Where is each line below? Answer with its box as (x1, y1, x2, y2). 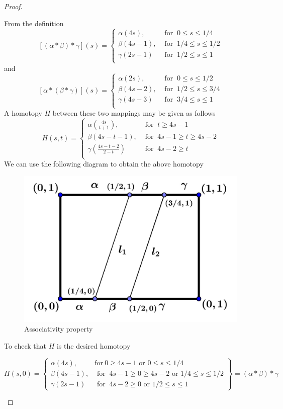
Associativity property (24, 323, 93, 334)
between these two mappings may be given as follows (52, 108, 216, 118)
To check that (4, 340, 46, 351)
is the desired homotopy (56, 340, 131, 351)
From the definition (4, 18, 64, 28)
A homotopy (4, 108, 42, 118)
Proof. (4, 1, 23, 11)
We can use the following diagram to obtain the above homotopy (4, 158, 204, 169)
